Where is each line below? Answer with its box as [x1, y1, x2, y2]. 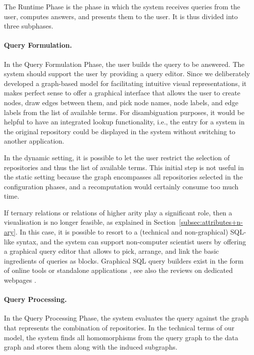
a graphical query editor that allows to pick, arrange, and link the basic [4, 246, 219, 256]
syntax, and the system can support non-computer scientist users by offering [16, 236, 246, 246]
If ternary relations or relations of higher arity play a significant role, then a [4, 207, 232, 217]
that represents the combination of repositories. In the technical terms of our [4, 323, 234, 333]
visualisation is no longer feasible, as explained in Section [4, 217, 176, 227]
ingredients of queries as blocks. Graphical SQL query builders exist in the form [4, 255, 244, 266]
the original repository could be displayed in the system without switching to [4, 126, 235, 136]
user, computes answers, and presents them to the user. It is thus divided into [4, 11, 238, 21]
